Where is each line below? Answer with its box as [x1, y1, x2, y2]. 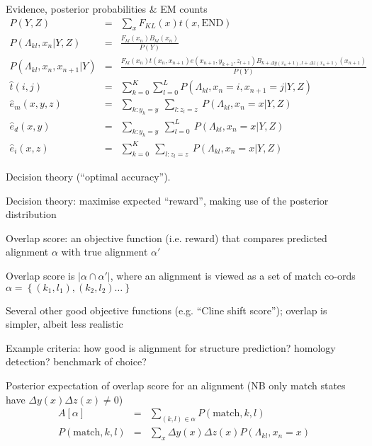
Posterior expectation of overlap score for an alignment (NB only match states [6, 378, 346, 392]
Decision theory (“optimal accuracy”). [6, 169, 171, 184]
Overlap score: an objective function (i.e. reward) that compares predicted [6, 230, 327, 245]
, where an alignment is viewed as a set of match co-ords [110, 268, 356, 283]
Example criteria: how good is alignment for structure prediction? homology [6, 340, 336, 355]
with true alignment [61, 244, 148, 259]
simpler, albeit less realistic [6, 316, 123, 331]
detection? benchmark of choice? [6, 354, 147, 369]
